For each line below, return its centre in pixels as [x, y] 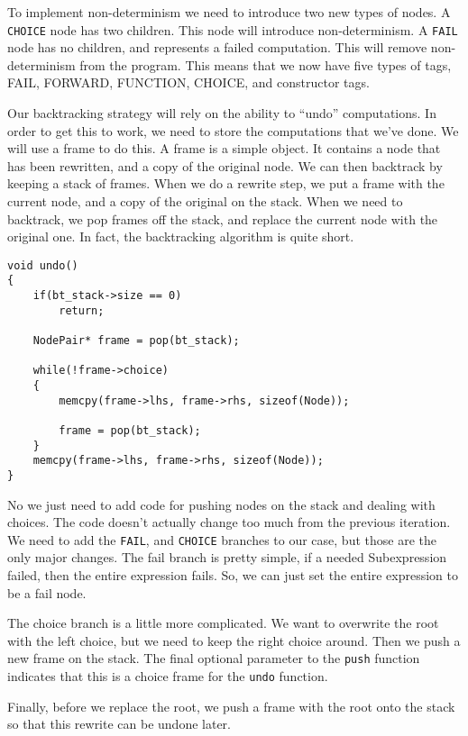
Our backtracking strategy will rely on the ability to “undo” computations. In [222, 113]
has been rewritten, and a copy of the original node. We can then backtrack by [225, 165]
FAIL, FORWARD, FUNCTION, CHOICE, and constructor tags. [188, 82]
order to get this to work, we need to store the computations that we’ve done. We [233, 130]
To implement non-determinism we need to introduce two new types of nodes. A [229, 12]
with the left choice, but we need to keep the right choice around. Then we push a [234, 640]
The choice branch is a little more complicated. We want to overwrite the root [223, 623]
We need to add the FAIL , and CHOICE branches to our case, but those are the [222, 539]
